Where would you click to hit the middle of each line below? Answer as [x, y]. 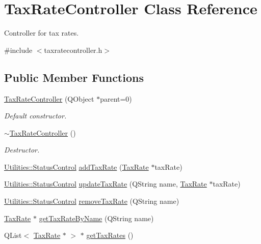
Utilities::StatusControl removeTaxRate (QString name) [92, 201]
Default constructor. [35, 116]
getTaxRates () [110, 235]
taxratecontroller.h [73, 50]
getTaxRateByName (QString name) [96, 218]
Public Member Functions [74, 77]
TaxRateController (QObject [49, 98]
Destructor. [22, 150]
